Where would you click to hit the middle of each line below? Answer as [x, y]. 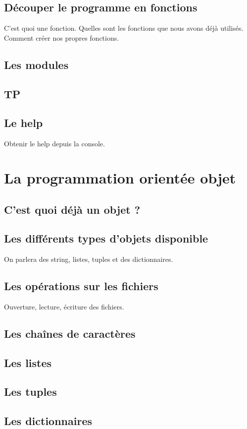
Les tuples [30, 392]
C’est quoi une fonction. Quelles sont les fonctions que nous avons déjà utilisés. [124, 28]
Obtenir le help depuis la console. [54, 144]
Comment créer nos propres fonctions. [62, 37]
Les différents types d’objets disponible [106, 238]
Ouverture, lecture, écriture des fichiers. [64, 306]
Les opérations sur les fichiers [81, 286]
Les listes [28, 362]
